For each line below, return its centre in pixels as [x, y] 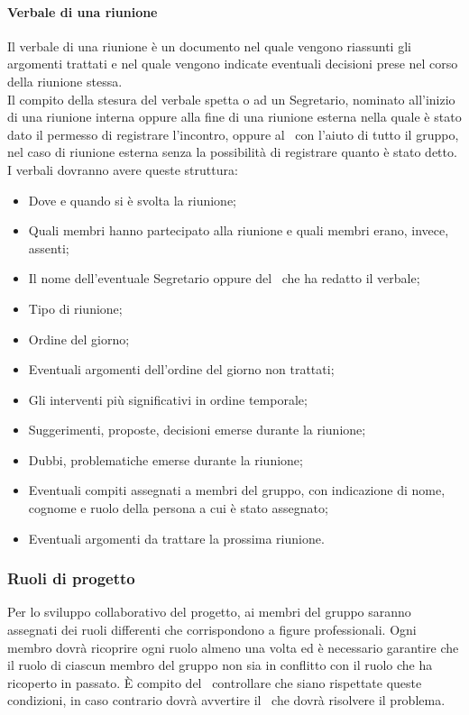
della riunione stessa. [65, 81]
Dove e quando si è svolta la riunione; [133, 200]
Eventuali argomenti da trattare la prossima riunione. [176, 538]
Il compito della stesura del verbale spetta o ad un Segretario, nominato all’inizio [231, 99]
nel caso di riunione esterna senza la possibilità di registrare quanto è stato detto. [232, 152]
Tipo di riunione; [75, 308]
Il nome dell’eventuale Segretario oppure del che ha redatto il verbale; [224, 278]
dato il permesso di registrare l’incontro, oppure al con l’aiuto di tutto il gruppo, [233, 134]
